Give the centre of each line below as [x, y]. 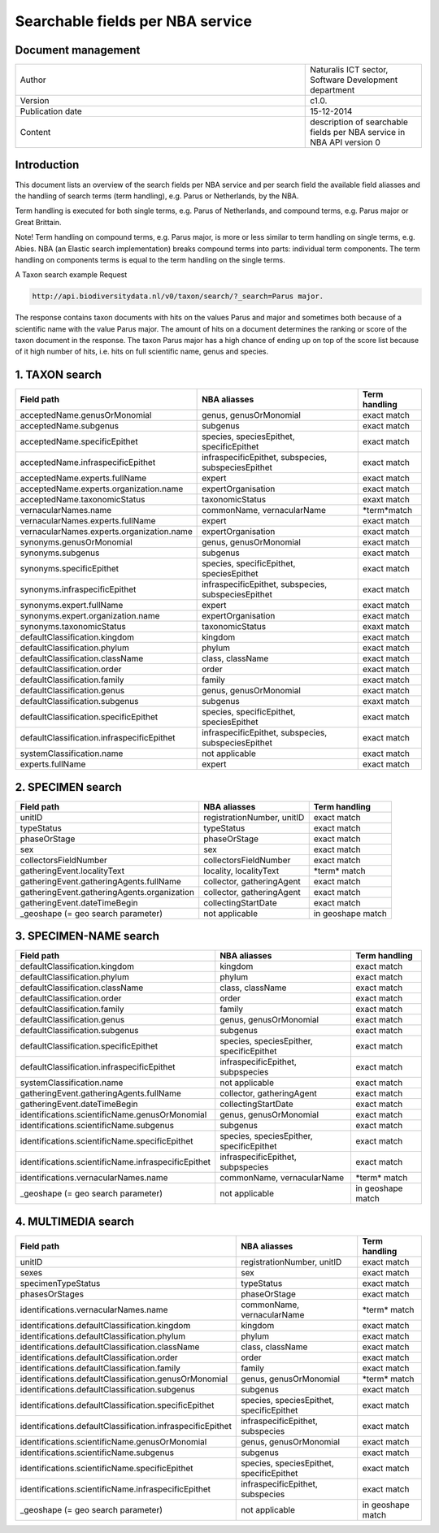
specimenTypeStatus [60, 1283]
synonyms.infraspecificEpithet [78, 589]
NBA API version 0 [346, 142]
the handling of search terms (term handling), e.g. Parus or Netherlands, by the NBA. [157, 196]
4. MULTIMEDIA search [74, 1221]
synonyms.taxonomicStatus [73, 627]
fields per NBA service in [358, 132]
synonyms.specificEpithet [70, 569]
